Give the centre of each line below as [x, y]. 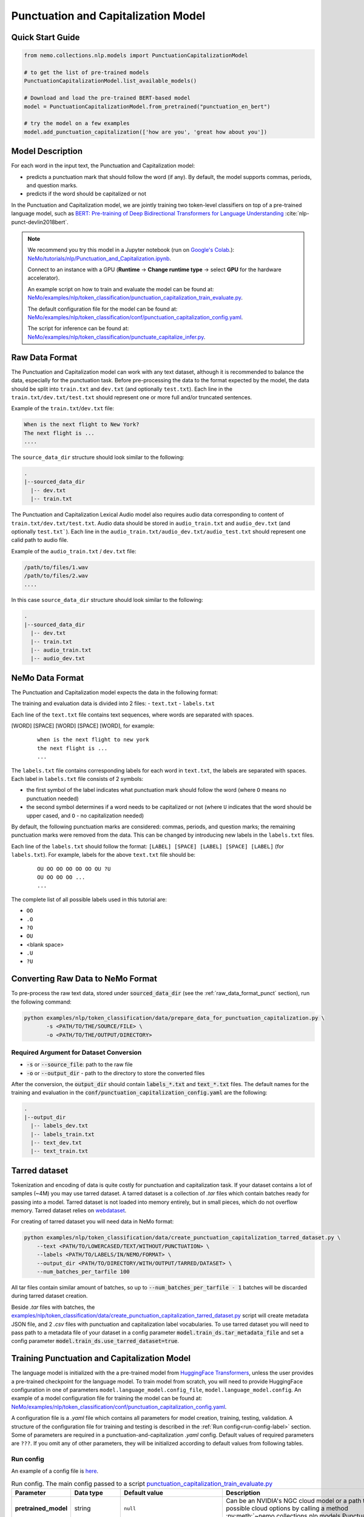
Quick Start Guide [45, 37]
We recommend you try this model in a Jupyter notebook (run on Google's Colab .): [131, 250]
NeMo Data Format [48, 677]
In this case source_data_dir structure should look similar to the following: [107, 600]
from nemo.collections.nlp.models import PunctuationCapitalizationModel [136, 56]
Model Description [47, 151]
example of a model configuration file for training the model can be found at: [107, 1398]
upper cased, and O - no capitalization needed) [85, 816]
